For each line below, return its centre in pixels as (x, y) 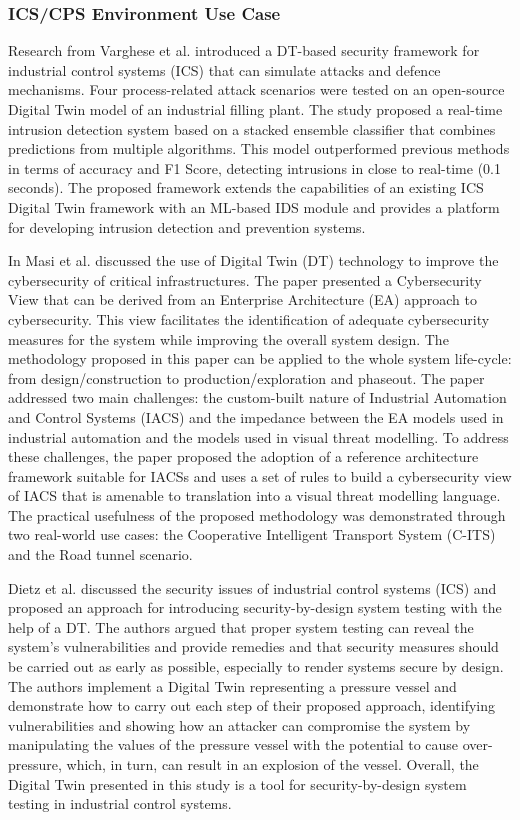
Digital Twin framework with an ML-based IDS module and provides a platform (254, 206)
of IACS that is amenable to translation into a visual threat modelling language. (254, 495)
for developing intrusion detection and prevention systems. (187, 226)
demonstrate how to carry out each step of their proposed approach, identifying (251, 705)
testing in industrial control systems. (120, 803)
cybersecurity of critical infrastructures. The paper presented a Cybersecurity (245, 279)
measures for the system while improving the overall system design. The (228, 338)
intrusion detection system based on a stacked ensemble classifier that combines (252, 128)
